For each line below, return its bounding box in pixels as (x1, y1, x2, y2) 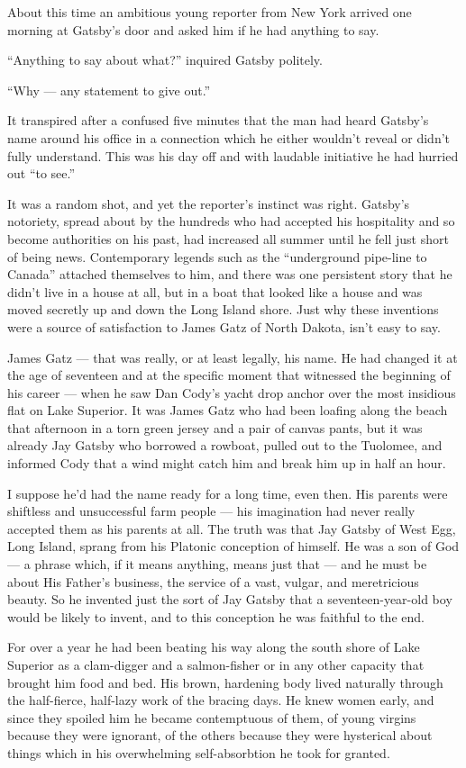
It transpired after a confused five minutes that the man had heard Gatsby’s (7, 111, 429, 130)
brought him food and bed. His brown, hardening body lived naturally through (7, 673, 443, 691)
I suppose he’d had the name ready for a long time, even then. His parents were (7, 483, 448, 502)
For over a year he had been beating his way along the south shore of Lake (7, 637, 420, 656)
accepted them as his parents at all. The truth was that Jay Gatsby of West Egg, (7, 519, 456, 538)
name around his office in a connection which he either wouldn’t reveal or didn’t (7, 128, 451, 147)
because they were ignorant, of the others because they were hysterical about (7, 726, 433, 745)
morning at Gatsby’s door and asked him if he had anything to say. (7, 20, 379, 39)
